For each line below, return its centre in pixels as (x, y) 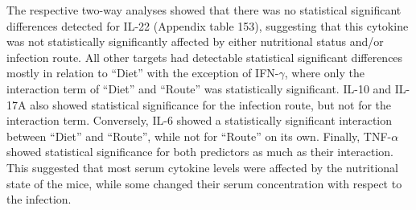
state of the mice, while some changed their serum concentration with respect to (204, 183)
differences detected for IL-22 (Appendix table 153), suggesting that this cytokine (208, 25)
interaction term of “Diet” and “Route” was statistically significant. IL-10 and (199, 88)
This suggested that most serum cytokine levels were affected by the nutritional (203, 167)
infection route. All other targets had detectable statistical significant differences (205, 57)
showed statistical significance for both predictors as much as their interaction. (200, 152)
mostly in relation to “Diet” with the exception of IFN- (143, 73)
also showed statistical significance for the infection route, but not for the (211, 104)
